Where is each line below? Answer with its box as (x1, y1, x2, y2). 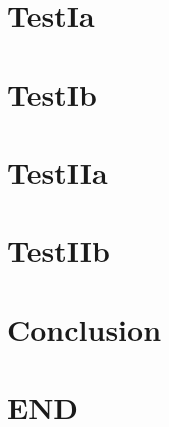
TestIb (7, 73, 97, 114)
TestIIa (7, 151, 108, 192)
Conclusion (7, 308, 162, 349)
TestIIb (7, 230, 110, 271)
